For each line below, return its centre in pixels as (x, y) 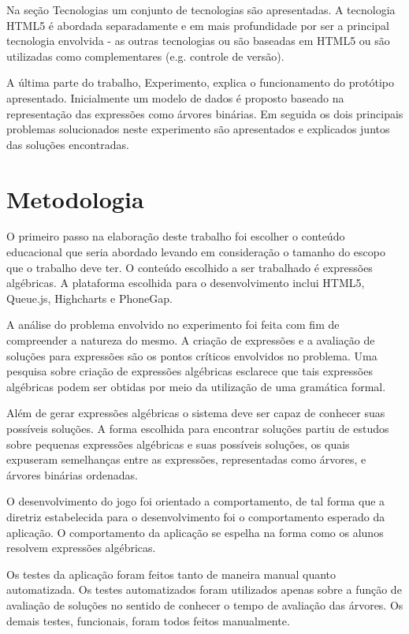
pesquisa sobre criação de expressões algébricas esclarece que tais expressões (190, 371)
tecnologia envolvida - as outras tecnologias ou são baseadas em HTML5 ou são (198, 41)
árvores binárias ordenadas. (72, 474)
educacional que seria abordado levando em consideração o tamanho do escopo (196, 252)
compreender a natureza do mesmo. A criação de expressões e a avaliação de (191, 340)
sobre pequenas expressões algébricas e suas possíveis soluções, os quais (178, 444)
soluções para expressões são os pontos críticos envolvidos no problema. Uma (192, 355)
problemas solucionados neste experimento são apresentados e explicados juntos (198, 129)
